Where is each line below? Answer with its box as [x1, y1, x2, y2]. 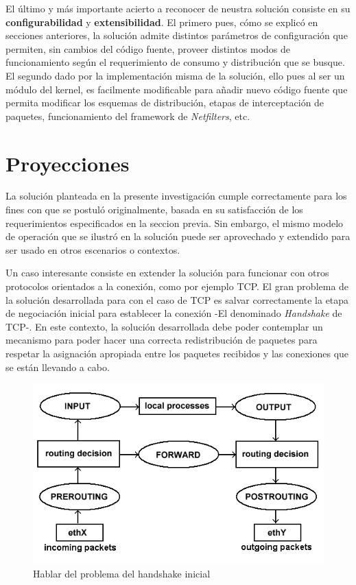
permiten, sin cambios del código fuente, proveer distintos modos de [5, 41, 291, 56]
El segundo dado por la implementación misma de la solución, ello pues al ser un [5, 68, 345, 82]
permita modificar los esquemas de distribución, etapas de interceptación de [5, 95, 324, 110]
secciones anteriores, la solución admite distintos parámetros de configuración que [5, 28, 348, 43]
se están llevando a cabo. [5, 359, 110, 374]
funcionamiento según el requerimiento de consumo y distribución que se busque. [5, 55, 345, 69]
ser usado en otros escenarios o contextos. [5, 242, 180, 256]
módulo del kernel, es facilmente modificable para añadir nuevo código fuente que [5, 82, 348, 96]
